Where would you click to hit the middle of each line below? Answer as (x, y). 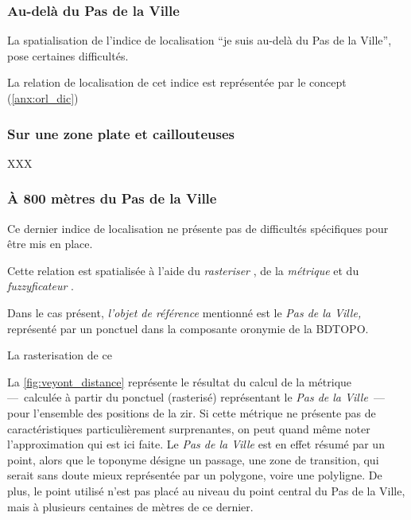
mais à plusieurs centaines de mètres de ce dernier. (130, 506)
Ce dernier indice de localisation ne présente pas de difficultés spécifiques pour (198, 228)
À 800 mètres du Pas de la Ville (112, 198)
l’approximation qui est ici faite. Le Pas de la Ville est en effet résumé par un (196, 444)
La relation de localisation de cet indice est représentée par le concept (177, 82)
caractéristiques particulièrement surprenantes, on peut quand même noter (189, 428)
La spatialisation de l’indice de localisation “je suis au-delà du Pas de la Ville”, (200, 40)
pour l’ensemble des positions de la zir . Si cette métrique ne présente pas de (192, 412)
